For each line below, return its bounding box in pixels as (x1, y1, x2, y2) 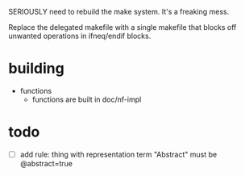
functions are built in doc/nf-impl (31, 94, 142, 104)
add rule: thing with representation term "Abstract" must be (19, 149, 218, 159)
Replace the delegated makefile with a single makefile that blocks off (8, 23, 237, 31)
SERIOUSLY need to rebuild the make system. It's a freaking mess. (8, 7, 230, 16)
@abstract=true (19, 158, 73, 168)
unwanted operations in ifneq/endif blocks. (8, 31, 152, 40)
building (8, 60, 64, 78)
